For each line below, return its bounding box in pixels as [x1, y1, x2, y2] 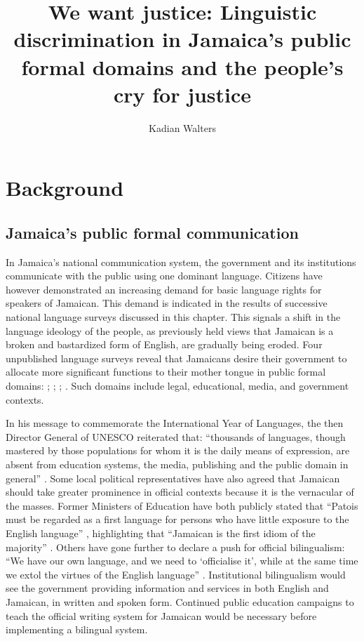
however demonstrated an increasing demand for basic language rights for [6, 282, 322, 296]
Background [6, 173, 124, 202]
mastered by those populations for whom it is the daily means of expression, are [6, 443, 350, 458]
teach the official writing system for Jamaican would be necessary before [6, 608, 317, 623]
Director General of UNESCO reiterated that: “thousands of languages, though [6, 429, 346, 444]
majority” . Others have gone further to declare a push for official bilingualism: [6, 539, 345, 554]
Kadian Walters [149, 120, 216, 135]
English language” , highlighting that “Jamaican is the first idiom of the [6, 525, 316, 540]
